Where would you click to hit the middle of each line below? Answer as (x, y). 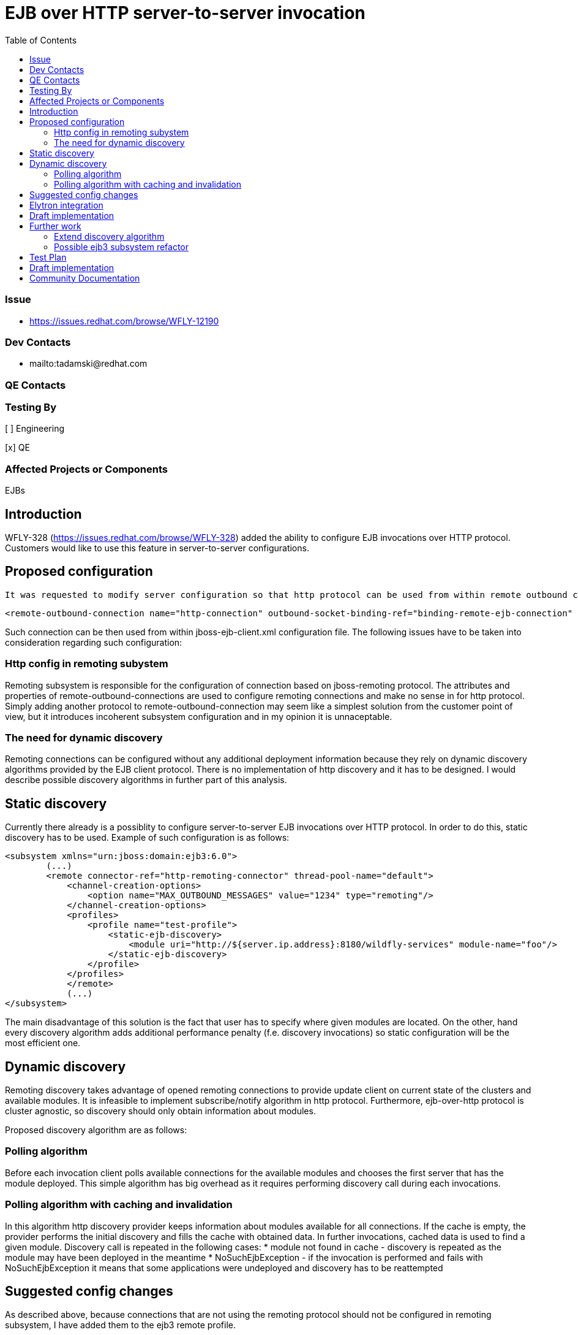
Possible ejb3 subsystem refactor (122, 247)
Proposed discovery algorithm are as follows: (96, 1130)
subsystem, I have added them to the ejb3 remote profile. (120, 1325)
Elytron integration (66, 205)
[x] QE (17, 448)
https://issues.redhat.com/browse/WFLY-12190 (124, 321)
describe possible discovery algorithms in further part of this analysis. (146, 780)
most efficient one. (43, 1043)
